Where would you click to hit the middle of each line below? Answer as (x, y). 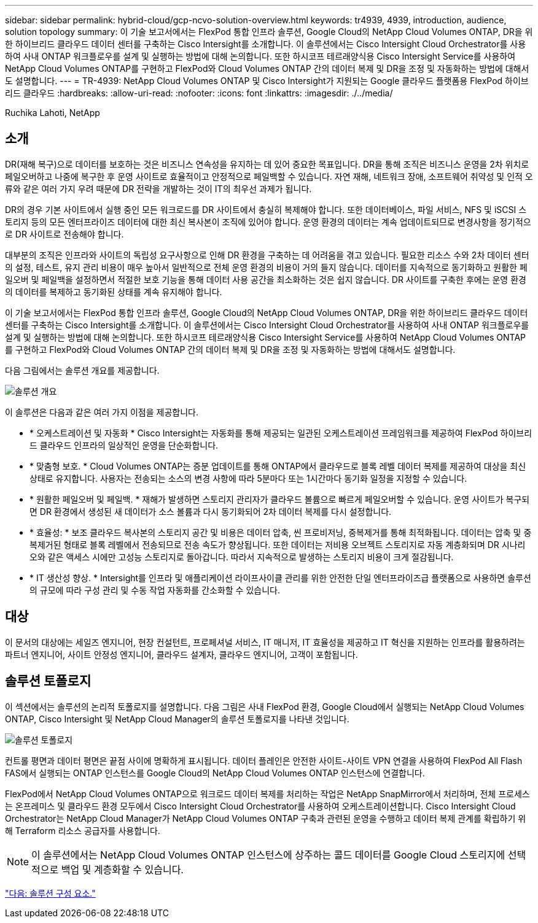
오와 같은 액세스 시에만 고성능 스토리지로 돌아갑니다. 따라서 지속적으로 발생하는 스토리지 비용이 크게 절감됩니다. (242, 557)
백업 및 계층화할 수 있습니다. (122, 869)
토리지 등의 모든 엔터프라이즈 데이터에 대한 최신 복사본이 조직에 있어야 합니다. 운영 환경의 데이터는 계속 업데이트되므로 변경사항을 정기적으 (268, 222)
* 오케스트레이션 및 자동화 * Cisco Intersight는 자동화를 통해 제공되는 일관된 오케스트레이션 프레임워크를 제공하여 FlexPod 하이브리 (281, 433)
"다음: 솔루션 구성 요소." (50, 893)
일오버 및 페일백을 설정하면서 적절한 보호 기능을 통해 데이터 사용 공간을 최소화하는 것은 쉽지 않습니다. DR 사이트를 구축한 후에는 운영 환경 (266, 279)
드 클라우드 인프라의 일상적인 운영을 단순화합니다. (124, 445)
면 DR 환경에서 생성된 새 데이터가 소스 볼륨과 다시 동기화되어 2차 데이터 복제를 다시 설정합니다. (211, 511)
